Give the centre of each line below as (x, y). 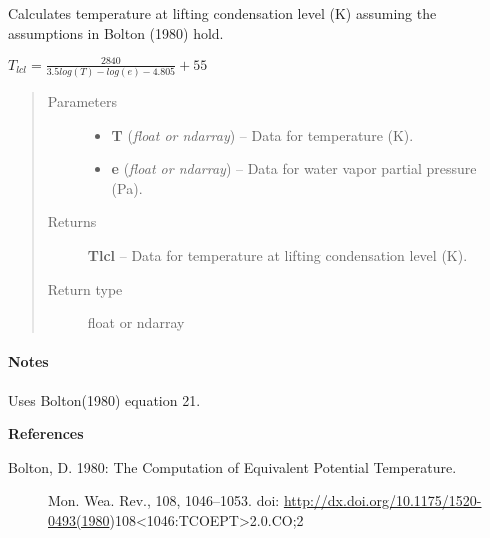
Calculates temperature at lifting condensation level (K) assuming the (222, 13)
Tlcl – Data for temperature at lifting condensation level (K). (277, 255)
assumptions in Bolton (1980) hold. (116, 32)
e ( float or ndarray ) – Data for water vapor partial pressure (294, 168)
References (46, 433)
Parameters (82, 101)
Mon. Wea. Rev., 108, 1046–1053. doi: (164, 500)
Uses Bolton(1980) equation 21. (104, 399)
